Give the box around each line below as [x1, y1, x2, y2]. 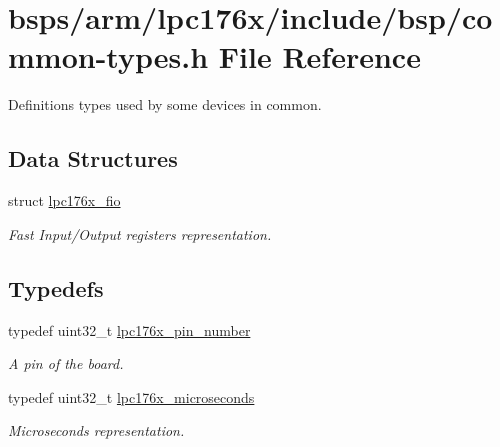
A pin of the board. [8, 353, 124, 374]
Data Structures [8, 143, 178, 174]
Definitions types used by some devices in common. [8, 94, 322, 115]
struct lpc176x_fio [8, 190, 121, 211]
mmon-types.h [8, 36, 209, 77]
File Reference [218, 36, 421, 77]
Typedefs [8, 272, 104, 303]
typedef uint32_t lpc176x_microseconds [8, 386, 255, 407]
